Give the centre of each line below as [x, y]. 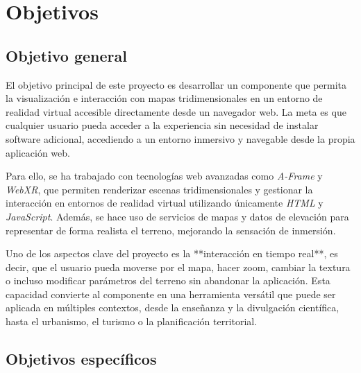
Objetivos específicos [81, 359]
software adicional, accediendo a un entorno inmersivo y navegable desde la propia [180, 138]
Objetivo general [66, 55]
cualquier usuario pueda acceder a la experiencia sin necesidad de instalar [162, 125]
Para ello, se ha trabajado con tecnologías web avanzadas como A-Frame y [164, 176]
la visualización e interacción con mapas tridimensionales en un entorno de [164, 98]
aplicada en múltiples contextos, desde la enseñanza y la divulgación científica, [173, 307]
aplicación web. [38, 152]
